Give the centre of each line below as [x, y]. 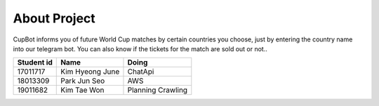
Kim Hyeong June [90, 72]
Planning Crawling [158, 90]
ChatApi [141, 72]
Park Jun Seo [83, 81]
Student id [35, 62]
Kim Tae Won [82, 90]
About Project [54, 18]
